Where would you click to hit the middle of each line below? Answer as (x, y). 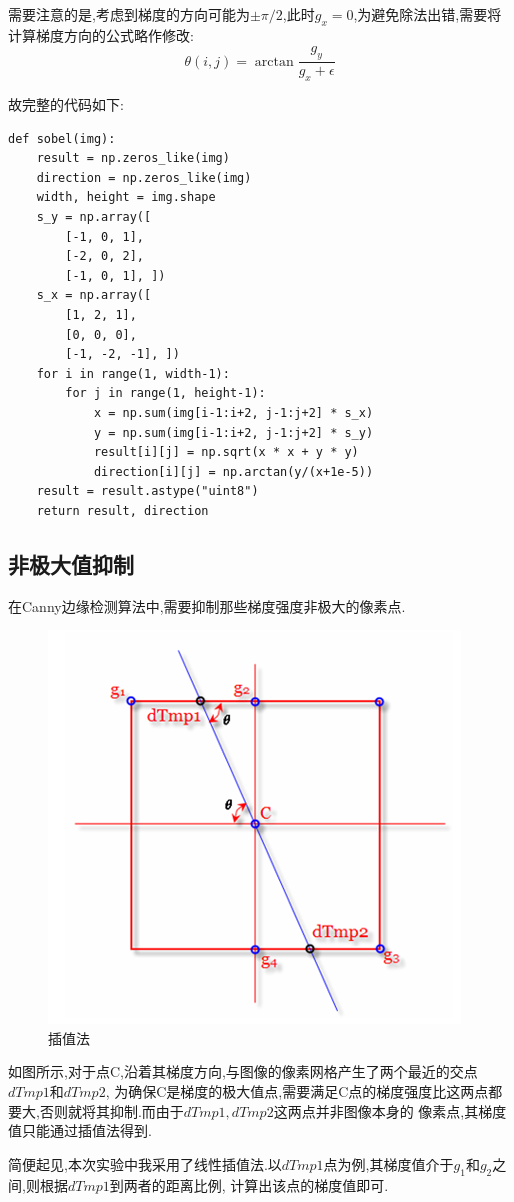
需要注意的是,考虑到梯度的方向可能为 (129, 14)
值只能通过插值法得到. (80, 1130)
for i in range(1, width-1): (133, 373)
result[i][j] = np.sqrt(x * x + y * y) (226, 452)
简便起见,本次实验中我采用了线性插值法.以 (145, 1163)
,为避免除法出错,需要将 (427, 14)
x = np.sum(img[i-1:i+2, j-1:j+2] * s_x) (233, 412)
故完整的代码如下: (66, 104)
